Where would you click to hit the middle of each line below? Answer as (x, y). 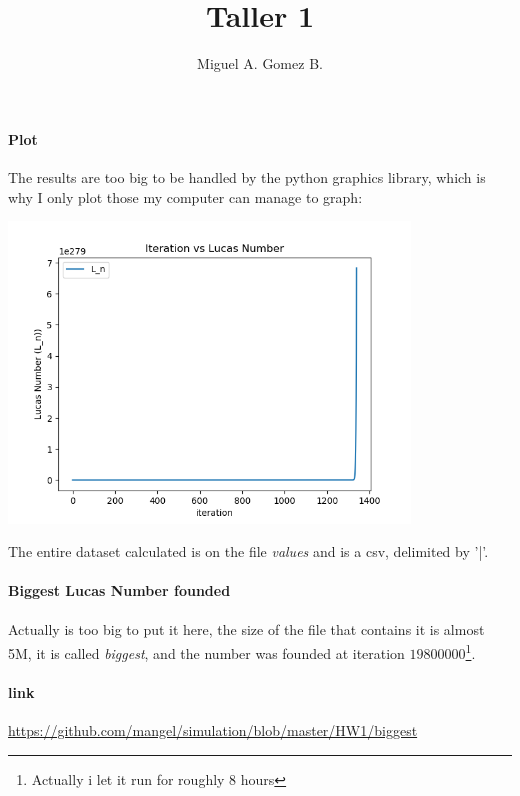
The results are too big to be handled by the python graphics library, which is (247, 176)
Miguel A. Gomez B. (260, 63)
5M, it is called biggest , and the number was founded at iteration (206, 652)
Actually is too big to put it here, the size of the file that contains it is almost (246, 629)
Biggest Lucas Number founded (119, 590)
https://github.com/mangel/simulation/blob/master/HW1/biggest (213, 730)
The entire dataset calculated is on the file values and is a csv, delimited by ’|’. (248, 551)
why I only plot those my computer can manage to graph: (185, 196)
